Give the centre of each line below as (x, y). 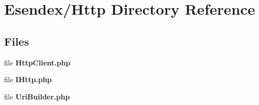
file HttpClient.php (37, 62)
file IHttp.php (28, 79)
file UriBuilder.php (37, 96)
